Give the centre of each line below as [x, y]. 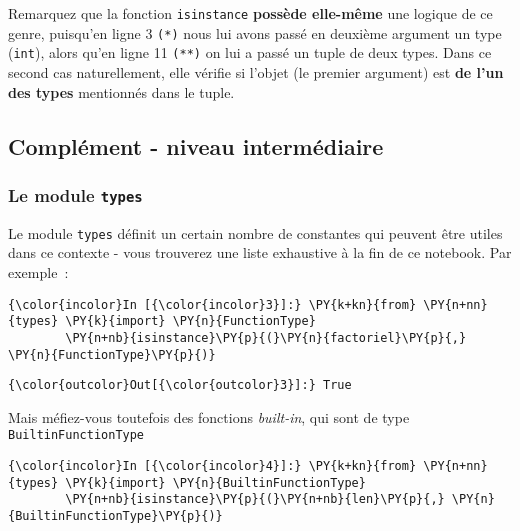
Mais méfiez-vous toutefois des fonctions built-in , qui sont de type [209, 416]
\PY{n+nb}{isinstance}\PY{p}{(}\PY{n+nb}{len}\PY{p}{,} [255, 499]
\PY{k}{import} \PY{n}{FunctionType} [190, 321]
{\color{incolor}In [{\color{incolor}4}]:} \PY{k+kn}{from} [212, 466]
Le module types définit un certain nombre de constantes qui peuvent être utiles [255, 232]
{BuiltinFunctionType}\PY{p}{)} [115, 516]
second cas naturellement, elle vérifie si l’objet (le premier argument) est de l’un [256, 71]
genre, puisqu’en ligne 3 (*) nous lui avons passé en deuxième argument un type [255, 32]
